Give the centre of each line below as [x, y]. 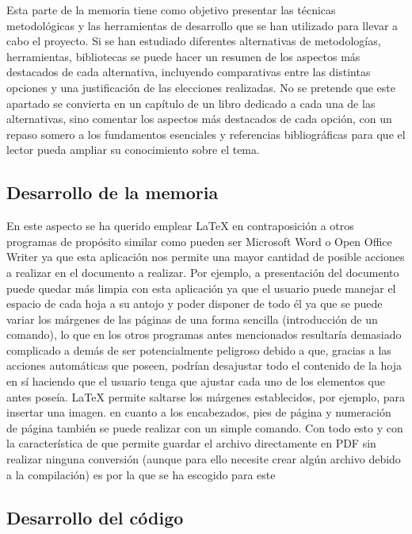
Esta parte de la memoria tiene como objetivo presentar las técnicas [171, 10]
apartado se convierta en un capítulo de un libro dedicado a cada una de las [191, 103]
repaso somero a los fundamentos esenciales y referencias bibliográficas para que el [206, 134]
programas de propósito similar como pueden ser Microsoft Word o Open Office [199, 241]
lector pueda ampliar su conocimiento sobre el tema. [133, 150]
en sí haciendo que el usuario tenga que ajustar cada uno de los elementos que [196, 381]
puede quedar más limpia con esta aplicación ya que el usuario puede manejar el [201, 288]
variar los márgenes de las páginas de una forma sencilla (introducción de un [192, 319]
